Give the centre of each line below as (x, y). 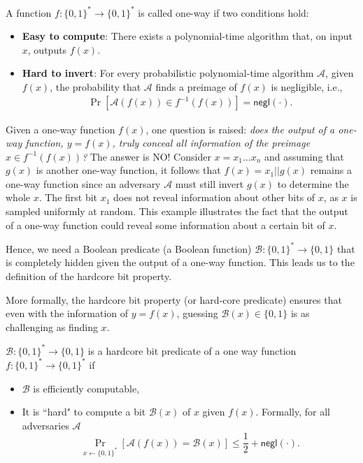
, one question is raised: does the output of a (240, 129)
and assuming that (304, 156)
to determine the (313, 183)
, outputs (47, 49)
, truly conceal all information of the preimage (211, 143)
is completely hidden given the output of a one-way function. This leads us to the (180, 262)
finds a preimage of (196, 86)
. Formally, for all (293, 412)
